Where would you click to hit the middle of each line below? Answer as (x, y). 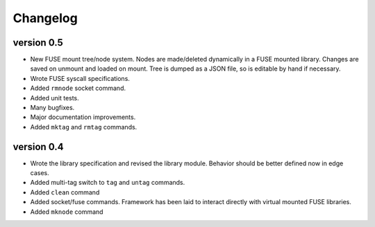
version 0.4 (38, 146)
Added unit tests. (55, 98)
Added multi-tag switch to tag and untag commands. (108, 183)
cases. (40, 173)
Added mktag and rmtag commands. (84, 127)
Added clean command (65, 192)
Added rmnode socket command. (78, 88)
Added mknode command (67, 212)
